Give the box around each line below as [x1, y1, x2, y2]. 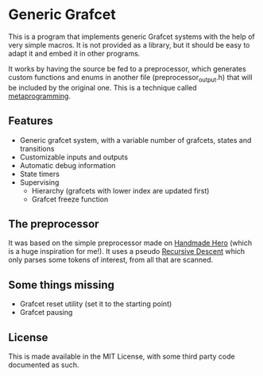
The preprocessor [8, 217, 99, 231]
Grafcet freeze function [31, 194, 109, 204]
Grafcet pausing [19, 308, 73, 317]
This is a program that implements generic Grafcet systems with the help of [8, 32, 256, 41]
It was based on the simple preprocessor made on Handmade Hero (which [8, 238, 253, 247]
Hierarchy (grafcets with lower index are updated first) [31, 186, 210, 195]
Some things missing [8, 278, 115, 291]
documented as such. [8, 359, 79, 370]
